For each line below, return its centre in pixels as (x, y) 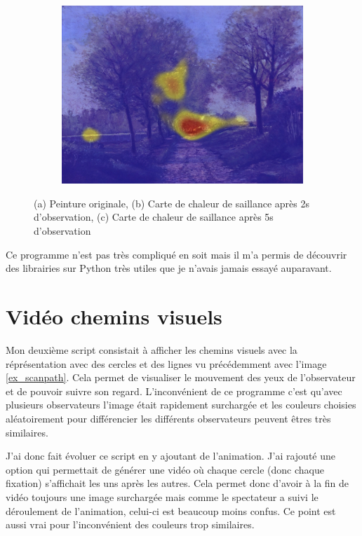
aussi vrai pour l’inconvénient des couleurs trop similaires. (130, 524)
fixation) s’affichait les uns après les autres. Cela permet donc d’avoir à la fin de (177, 483)
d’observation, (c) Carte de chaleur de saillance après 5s (154, 217)
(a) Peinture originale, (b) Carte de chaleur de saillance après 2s (172, 203)
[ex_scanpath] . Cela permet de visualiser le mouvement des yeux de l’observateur (181, 377)
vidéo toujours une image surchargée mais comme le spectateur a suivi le (162, 496)
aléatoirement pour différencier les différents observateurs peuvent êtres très (168, 418)
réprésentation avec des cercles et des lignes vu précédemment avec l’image (166, 363)
